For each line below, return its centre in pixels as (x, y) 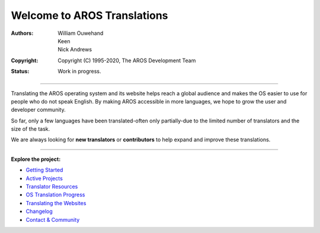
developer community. (38, 110)
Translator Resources (52, 187)
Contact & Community (53, 219)
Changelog (39, 211)
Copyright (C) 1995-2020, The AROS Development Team (127, 60)
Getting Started (44, 170)
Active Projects (44, 178)
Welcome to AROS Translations (89, 15)
